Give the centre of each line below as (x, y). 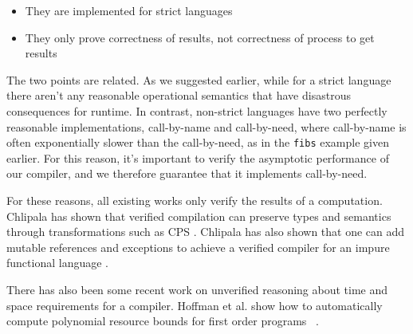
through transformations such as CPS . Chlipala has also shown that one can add (206, 232)
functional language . (57, 263)
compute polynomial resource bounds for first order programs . (163, 321)
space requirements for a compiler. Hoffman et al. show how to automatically (195, 305)
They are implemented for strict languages (129, 10)
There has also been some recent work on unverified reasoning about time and (197, 289)
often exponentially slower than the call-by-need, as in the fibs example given (198, 142)
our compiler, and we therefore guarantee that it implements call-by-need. (187, 173)
